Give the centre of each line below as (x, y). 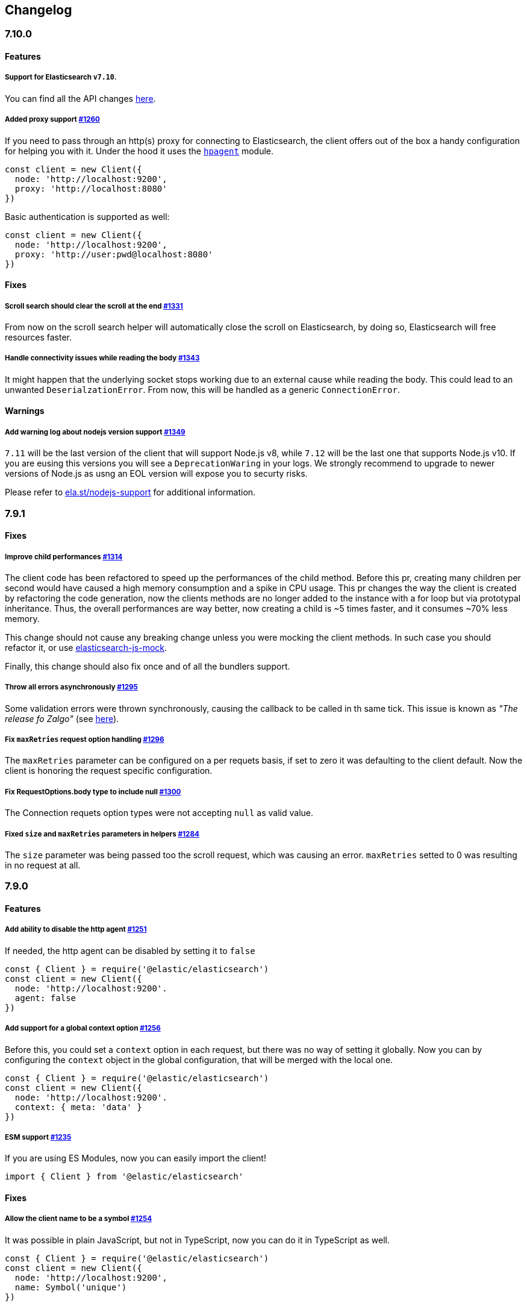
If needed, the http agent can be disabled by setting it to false (130, 950)
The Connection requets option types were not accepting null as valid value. (159, 813)
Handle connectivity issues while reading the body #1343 (102, 358)
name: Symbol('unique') (71, 1287)
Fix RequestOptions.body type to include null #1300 (93, 792)
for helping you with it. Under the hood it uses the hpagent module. (139, 151)
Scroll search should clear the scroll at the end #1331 (94, 306)
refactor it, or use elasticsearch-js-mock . (86, 647)
